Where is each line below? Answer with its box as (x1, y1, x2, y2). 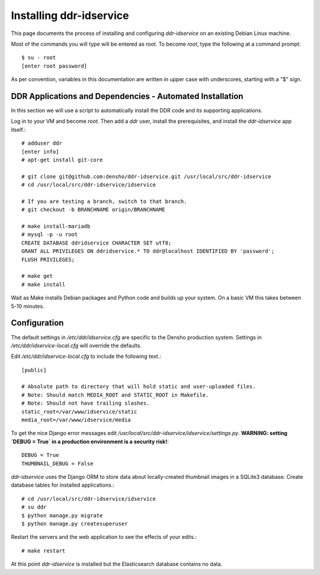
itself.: (11, 126, 26, 133)
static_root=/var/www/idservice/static (21, 408, 137, 415)
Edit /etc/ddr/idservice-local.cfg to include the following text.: (11, 353, 161, 360)
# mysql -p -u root (21, 231, 78, 238)
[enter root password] (21, 62, 88, 69)
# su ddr (21, 504, 47, 510)
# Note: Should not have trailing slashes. (21, 400, 150, 406)
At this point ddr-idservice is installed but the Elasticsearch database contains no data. (11, 561, 222, 568)
